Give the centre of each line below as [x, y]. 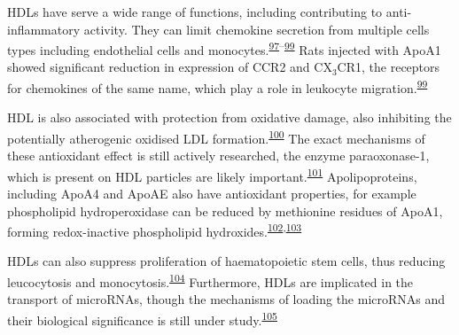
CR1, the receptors [389, 67]
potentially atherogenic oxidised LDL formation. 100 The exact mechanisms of [216, 136]
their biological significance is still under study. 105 [142, 318]
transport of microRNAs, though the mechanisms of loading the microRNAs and [226, 299]
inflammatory [44, 29]
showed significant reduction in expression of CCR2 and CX [170, 67]
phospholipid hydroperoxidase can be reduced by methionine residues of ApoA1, [225, 210]
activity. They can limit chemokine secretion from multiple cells [257, 29]
